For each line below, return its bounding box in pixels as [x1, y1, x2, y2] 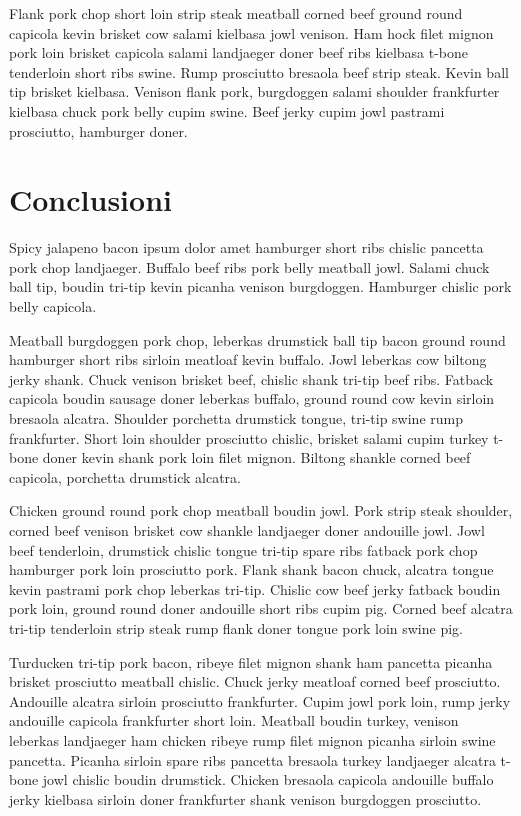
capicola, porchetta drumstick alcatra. [9, 466, 241, 487]
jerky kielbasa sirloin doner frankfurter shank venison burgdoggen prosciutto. [9, 788, 482, 809]
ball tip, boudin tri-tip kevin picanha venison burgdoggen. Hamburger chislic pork [9, 276, 512, 297]
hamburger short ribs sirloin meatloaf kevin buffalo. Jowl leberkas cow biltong [9, 349, 487, 370]
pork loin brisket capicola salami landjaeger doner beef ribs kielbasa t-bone [9, 42, 469, 63]
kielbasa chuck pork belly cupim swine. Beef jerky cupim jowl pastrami [9, 100, 445, 121]
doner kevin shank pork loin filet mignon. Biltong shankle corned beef [42, 447, 471, 468]
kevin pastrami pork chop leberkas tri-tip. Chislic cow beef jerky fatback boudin [9, 578, 501, 599]
